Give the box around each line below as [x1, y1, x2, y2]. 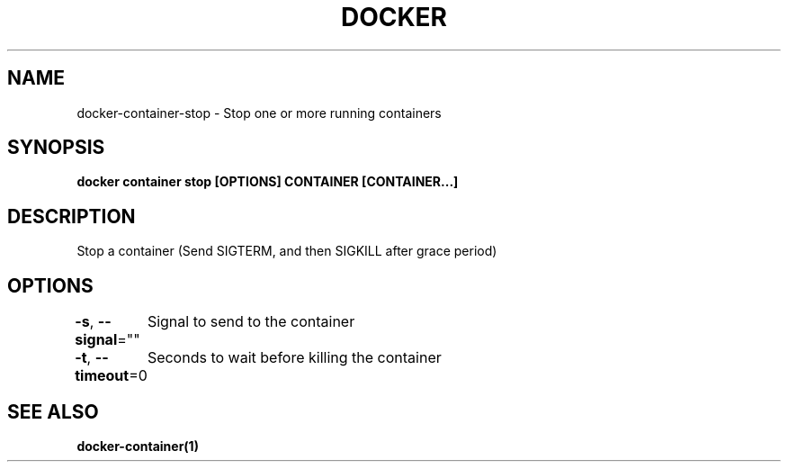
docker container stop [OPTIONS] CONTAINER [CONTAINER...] [76, 174, 459, 190]
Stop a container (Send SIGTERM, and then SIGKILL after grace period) [76, 243, 497, 259]
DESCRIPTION [7, 204, 136, 228]
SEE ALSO [7, 400, 99, 423]
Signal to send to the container [147, 312, 355, 331]
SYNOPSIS [7, 136, 105, 159]
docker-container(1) [76, 437, 199, 454]
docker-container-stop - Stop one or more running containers [76, 104, 442, 121]
